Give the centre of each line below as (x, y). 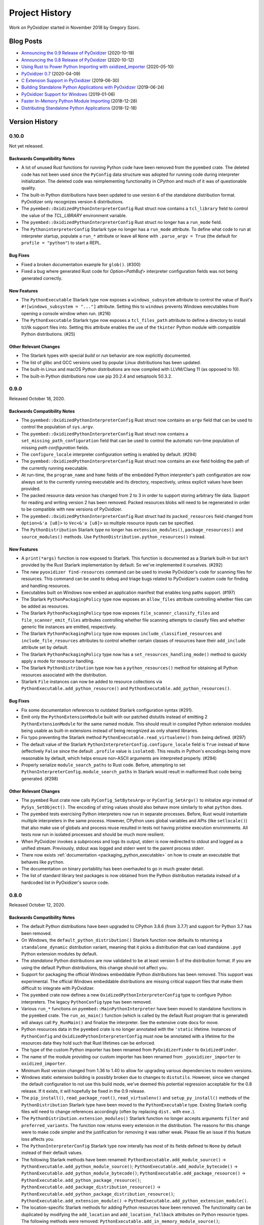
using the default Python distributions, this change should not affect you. (95, 967)
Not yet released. (26, 146)
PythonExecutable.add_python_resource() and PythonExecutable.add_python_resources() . (126, 688)
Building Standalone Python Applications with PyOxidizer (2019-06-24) (93, 87)
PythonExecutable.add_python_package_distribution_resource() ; (98, 1194)
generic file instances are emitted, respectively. (69, 627)
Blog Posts (26, 41)
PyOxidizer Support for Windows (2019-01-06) (68, 94)
